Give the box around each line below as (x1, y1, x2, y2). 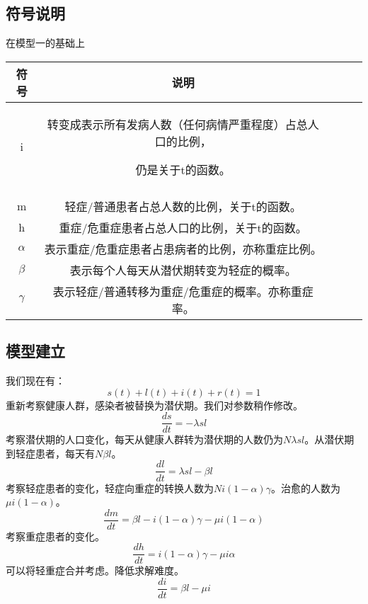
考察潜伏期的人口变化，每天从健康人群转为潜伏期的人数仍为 (6, 432, 283, 447)
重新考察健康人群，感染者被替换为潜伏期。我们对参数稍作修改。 (6, 397, 303, 412)
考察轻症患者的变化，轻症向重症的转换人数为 (6, 480, 214, 495)
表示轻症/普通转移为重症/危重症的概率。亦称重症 (52, 283, 314, 300)
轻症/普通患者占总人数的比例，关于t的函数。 (64, 198, 301, 215)
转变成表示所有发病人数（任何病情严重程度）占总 (47, 115, 308, 132)
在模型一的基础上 (6, 35, 85, 50)
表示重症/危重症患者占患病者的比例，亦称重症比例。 (44, 240, 322, 257)
